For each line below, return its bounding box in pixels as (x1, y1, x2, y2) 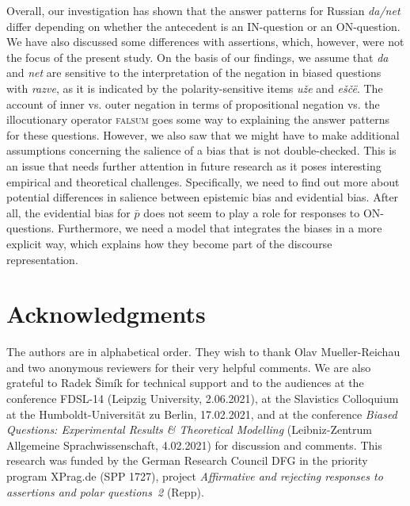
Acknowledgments (6, 297, 206, 330)
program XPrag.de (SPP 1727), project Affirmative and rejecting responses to (6, 467, 383, 484)
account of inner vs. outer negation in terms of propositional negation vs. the (6, 95, 380, 112)
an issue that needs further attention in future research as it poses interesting (6, 157, 382, 174)
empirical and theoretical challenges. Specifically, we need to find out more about (6, 173, 400, 190)
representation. (6, 251, 78, 267)
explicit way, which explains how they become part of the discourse (6, 235, 332, 251)
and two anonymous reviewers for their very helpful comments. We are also (6, 358, 371, 375)
